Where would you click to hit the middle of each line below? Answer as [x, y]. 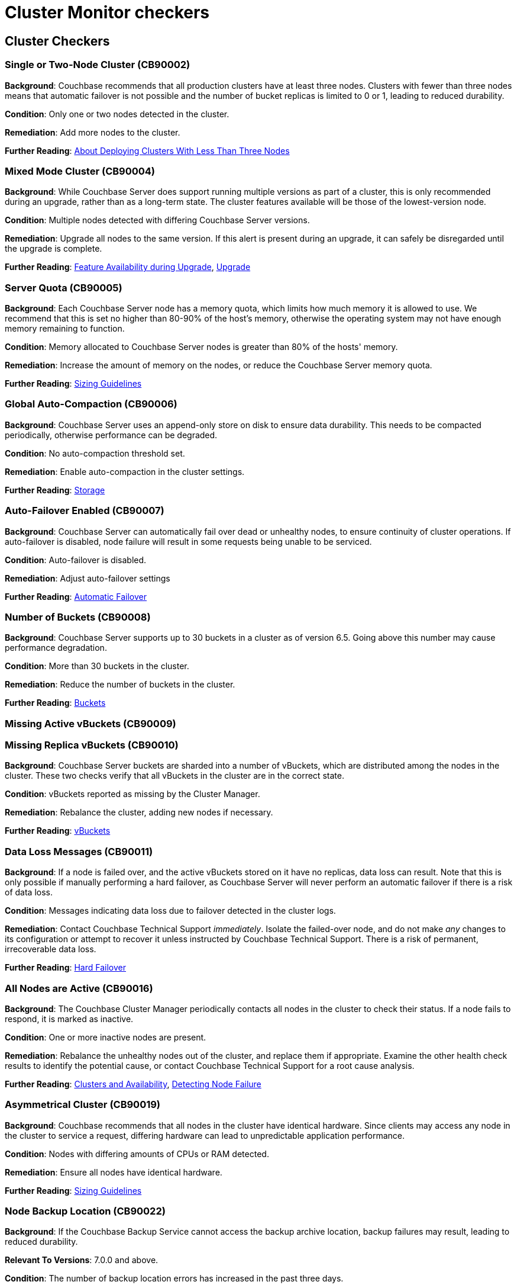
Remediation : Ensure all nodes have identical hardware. [114, 1172]
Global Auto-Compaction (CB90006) [91, 404]
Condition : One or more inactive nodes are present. [106, 1037]
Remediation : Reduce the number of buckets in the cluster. [120, 685]
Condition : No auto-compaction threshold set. [95, 453]
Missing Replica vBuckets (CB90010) [92, 745]
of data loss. [29, 892]
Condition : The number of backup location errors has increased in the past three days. [174, 1279]
